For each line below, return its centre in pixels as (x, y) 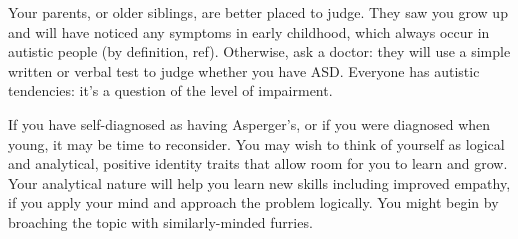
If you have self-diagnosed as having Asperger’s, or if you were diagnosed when (249, 123)
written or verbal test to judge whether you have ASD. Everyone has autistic (244, 70)
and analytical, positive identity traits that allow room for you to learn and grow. (258, 163)
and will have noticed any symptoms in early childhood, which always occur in (249, 31)
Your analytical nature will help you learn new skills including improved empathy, (259, 182)
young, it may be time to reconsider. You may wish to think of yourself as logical (256, 143)
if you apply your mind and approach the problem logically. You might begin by (253, 202)
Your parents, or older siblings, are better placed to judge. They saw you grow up (258, 12)
